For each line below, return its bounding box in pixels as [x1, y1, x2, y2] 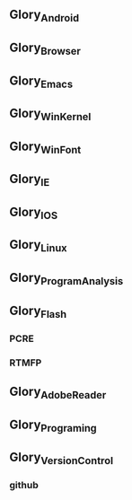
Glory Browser [9, 39, 81, 57]
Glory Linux [9, 237, 67, 255]
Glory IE [9, 171, 50, 189]
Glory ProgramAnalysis [9, 270, 124, 288]
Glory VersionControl [9, 450, 114, 468]
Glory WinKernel [9, 106, 92, 124]
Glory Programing [9, 417, 97, 434]
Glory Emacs [9, 73, 74, 91]
